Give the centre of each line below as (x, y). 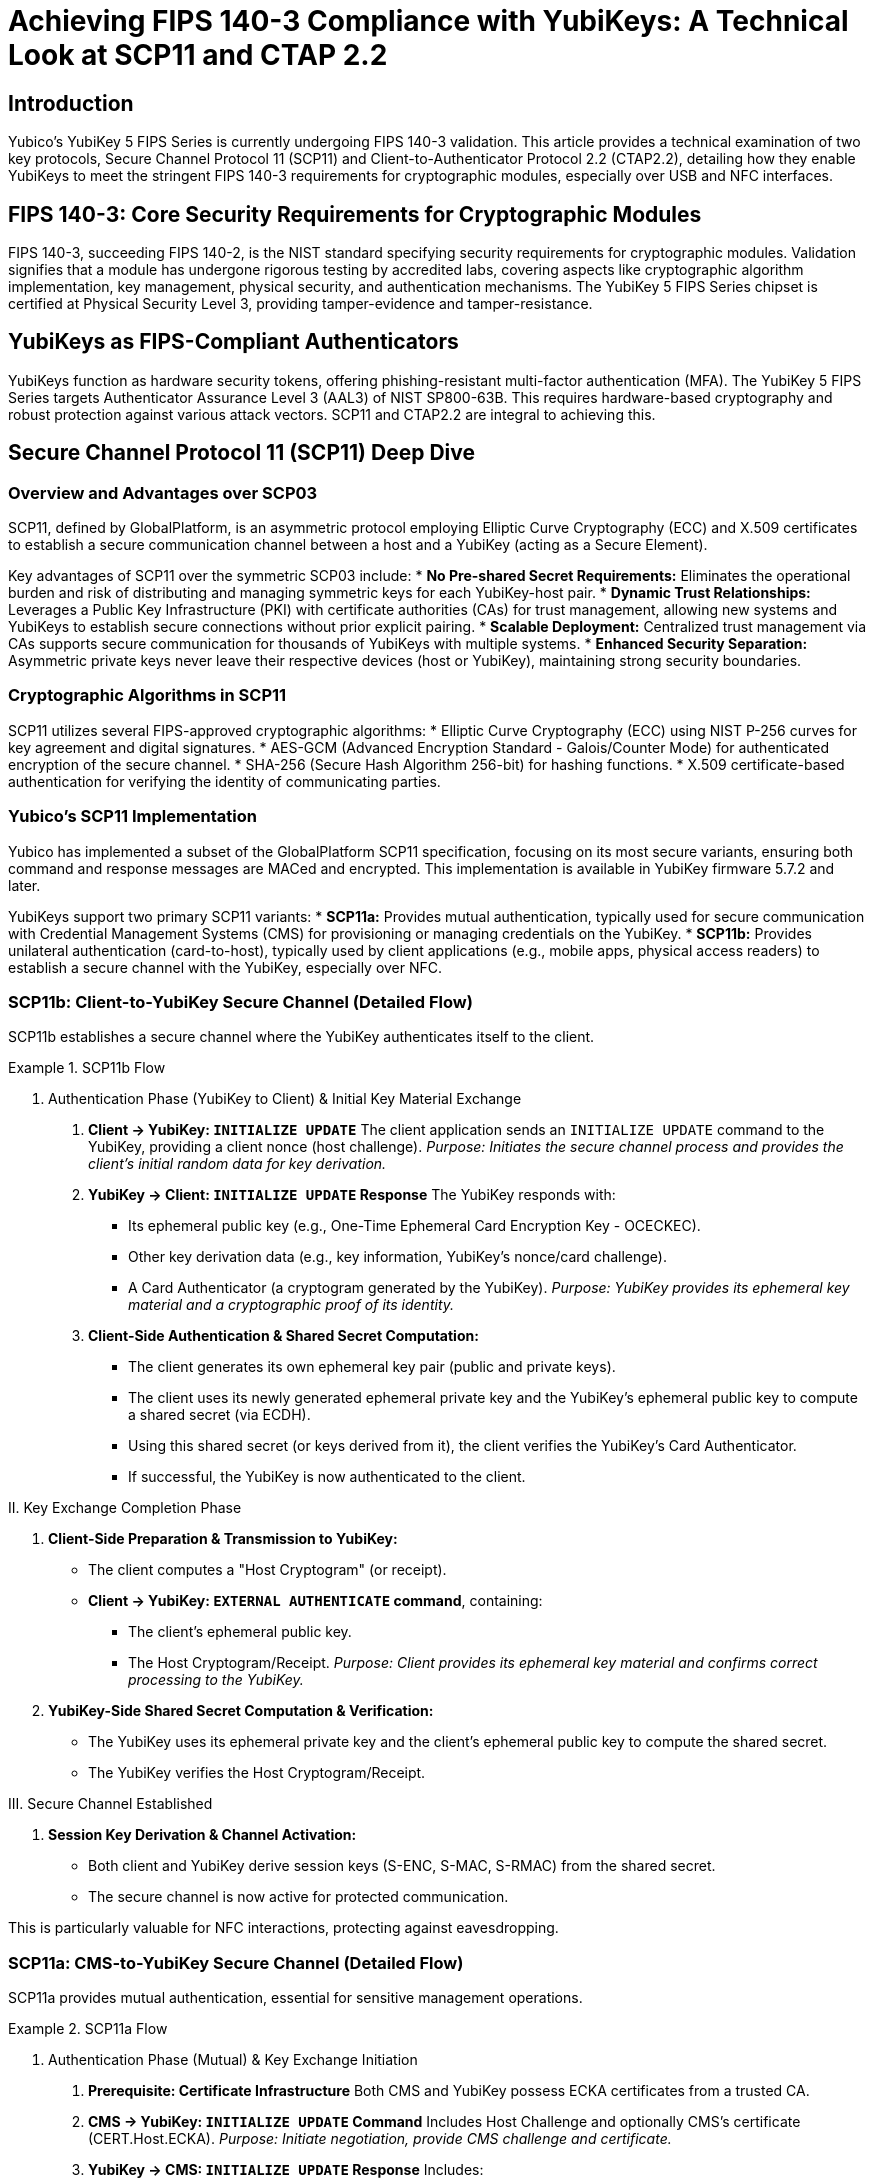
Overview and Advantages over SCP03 (163, 492)
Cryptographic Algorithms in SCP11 (147, 695)
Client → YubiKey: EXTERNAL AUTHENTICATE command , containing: (315, 1601)
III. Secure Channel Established (110, 1804)
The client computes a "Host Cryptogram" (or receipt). (267, 1570)
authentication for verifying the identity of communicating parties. (224, 781)
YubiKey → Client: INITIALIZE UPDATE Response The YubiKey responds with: (352, 1195)
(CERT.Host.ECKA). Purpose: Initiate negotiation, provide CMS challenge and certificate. (380, 2139)
